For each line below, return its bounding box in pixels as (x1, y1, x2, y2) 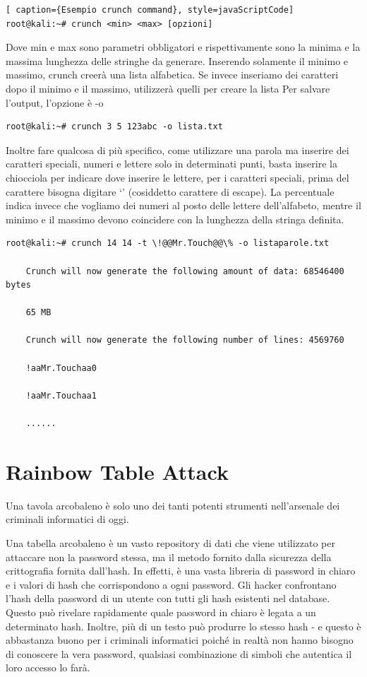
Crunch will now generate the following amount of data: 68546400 (25, 266, 344, 276)
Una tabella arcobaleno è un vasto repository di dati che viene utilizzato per (6, 535, 335, 550)
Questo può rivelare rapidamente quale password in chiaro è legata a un (6, 604, 316, 619)
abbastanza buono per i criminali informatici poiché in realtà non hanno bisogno (6, 632, 354, 647)
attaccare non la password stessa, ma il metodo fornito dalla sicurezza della (6, 549, 332, 564)
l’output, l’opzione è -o (6, 95, 104, 110)
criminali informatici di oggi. (6, 512, 129, 526)
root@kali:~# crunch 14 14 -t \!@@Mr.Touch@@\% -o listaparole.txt (6, 238, 330, 249)
